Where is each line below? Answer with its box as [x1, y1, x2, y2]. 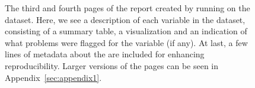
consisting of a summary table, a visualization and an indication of [5, 25, 247, 37]
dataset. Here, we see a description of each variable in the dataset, [5, 13, 246, 25]
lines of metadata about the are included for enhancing [5, 48, 205, 60]
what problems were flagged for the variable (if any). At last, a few [5, 36, 248, 48]
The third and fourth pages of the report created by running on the [5, 2, 250, 14]
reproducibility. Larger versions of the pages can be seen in [5, 59, 219, 71]
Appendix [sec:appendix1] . [5, 71, 102, 83]
